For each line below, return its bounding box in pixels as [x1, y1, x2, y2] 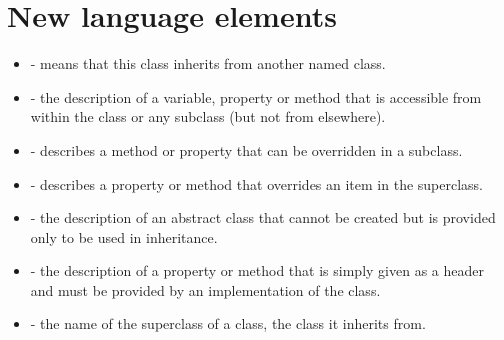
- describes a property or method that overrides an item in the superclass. [30, 173, 484, 194]
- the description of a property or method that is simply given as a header [30, 260, 484, 281]
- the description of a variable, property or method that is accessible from [30, 86, 482, 107]
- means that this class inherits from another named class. [30, 53, 386, 74]
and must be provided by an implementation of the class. [30, 279, 381, 300]
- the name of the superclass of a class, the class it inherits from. [30, 313, 426, 334]
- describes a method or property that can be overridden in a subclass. [30, 139, 463, 160]
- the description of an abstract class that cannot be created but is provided [30, 207, 496, 228]
